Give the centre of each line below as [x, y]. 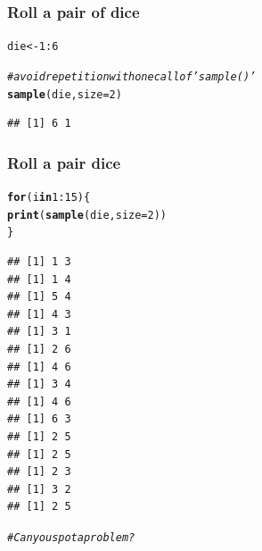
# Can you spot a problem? [71, 537]
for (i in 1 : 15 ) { [49, 197]
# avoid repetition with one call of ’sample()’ [132, 76]
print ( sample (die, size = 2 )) [87, 215]
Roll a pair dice [64, 162]
